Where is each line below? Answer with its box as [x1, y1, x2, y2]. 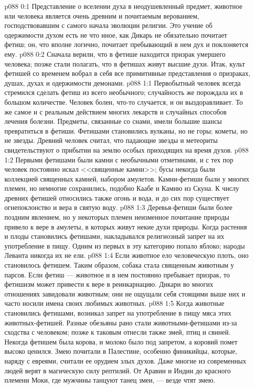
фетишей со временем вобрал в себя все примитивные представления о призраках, [4, 68, 251, 78]
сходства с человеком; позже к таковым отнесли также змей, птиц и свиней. [4, 327, 231, 337]
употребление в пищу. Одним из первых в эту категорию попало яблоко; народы [4, 240, 245, 251]
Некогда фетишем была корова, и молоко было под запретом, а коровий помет [4, 336, 238, 346]
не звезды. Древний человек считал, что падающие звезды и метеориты [4, 135, 218, 145]
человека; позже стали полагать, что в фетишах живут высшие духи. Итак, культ [4, 58, 245, 68]
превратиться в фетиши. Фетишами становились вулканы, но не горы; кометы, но [4, 125, 248, 136]
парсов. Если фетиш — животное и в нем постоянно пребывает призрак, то [4, 269, 230, 279]
